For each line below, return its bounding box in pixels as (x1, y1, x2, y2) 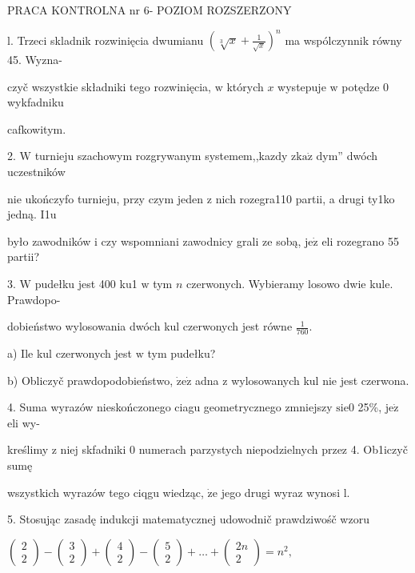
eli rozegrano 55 (321, 232, 399, 249)
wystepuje (277, 78, 326, 94)
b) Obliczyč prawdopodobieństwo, (7, 371, 174, 388)
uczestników (7, 163, 66, 180)
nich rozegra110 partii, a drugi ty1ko (215, 190, 395, 206)
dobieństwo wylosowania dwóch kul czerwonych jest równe (7, 318, 293, 335)
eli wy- (7, 414, 40, 431)
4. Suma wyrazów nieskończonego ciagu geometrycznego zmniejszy (7, 399, 333, 415)
